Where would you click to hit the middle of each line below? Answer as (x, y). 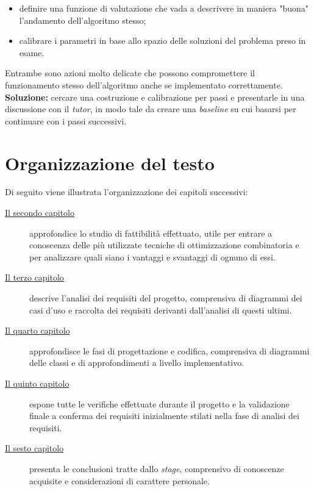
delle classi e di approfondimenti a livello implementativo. (137, 363)
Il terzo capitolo (34, 277)
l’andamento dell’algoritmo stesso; (83, 20)
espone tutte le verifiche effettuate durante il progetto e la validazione (159, 403)
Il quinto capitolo (37, 383)
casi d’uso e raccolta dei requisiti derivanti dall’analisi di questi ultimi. (161, 310)
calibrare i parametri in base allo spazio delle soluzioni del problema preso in (162, 41)
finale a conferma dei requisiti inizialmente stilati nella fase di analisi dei (164, 416)
